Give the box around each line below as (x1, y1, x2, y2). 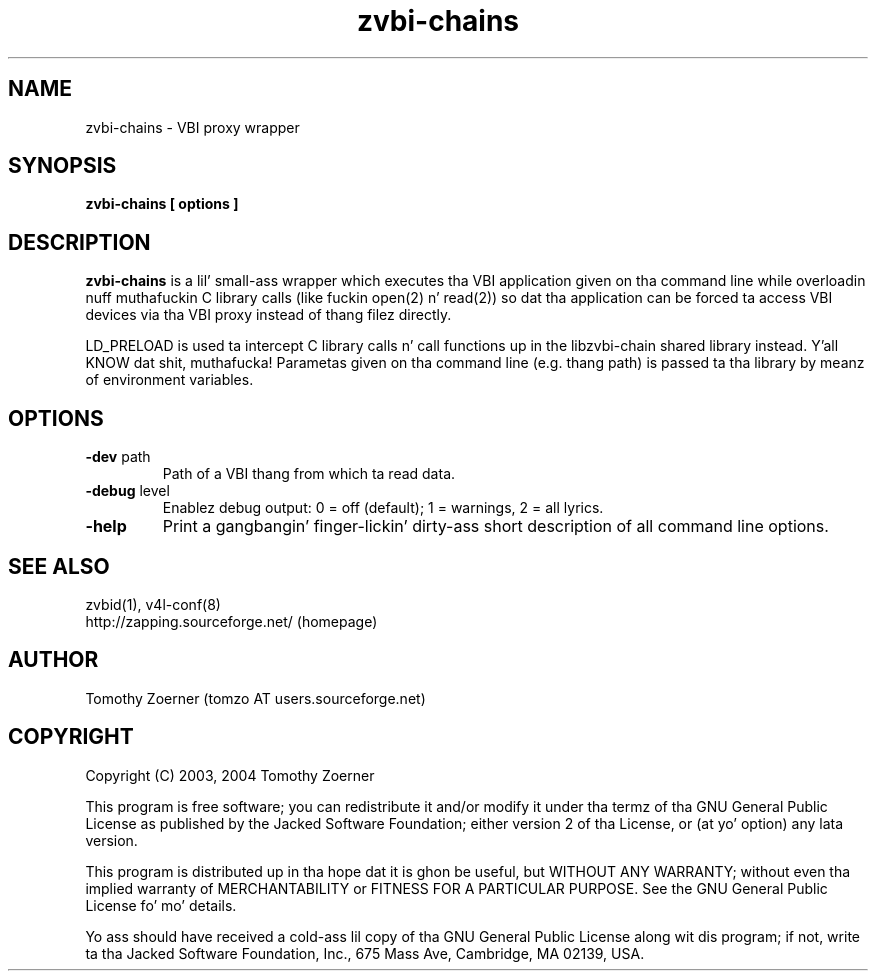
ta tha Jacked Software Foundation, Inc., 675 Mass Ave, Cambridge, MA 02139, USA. (85, 944, 645, 962)
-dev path (85, 448, 151, 466)
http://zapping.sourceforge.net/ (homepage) (85, 612, 378, 630)
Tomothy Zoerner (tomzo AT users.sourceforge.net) (85, 689, 426, 707)
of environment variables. (85, 371, 254, 389)
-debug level (85, 482, 170, 500)
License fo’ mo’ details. (85, 896, 237, 914)
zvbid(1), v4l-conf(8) (85, 595, 221, 613)
